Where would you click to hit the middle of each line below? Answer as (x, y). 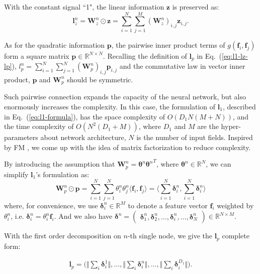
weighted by (235, 205)
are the (208, 126)
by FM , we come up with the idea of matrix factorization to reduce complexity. (127, 147)
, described (239, 107)
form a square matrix (37, 55)
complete (236, 236)
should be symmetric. (100, 79)
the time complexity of (39, 126)
